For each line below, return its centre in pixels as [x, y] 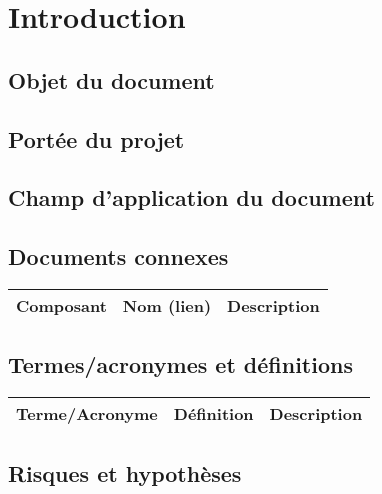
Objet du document [111, 79]
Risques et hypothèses [125, 472]
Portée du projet [96, 138]
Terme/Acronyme [87, 414]
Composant [61, 305]
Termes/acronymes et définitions [180, 364]
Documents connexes [118, 256]
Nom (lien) [167, 305]
